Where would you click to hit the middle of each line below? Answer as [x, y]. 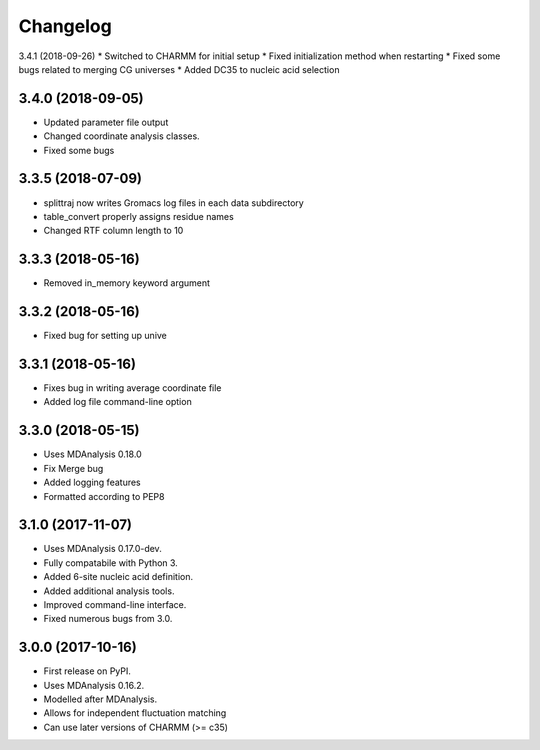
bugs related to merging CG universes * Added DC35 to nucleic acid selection [179, 69]
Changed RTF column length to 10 [113, 231]
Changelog [65, 26]
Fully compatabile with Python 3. [111, 562]
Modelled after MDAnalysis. [100, 699]
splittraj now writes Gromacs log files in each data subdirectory [173, 202]
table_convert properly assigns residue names [138, 216]
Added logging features [92, 482]
